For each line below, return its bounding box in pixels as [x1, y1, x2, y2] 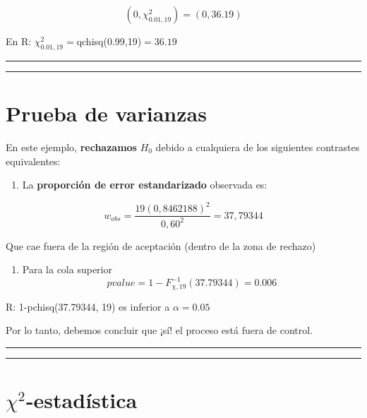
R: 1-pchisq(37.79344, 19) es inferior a [6, 299, 170, 313]
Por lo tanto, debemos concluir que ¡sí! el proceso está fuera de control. [6, 323, 313, 338]
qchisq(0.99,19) [76, 34, 142, 48]
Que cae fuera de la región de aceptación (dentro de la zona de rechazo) [6, 238, 316, 253]
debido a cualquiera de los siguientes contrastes [155, 139, 360, 154]
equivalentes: [6, 153, 61, 168]
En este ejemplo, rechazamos [6, 139, 137, 154]
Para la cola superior [22, 262, 112, 277]
